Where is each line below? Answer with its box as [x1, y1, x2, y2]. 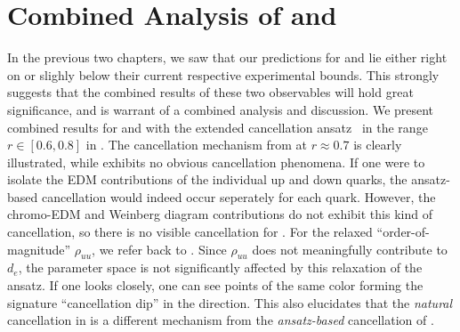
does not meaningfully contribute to [252, 239, 448, 258]
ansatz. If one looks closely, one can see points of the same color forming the [7, 276, 424, 295]
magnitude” [7, 239, 71, 258]
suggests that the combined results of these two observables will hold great [7, 83, 414, 101]
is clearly [353, 135, 402, 154]
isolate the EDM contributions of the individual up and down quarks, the [7, 170, 408, 189]
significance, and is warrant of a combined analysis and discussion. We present [7, 100, 434, 118]
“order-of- [376, 223, 430, 241]
